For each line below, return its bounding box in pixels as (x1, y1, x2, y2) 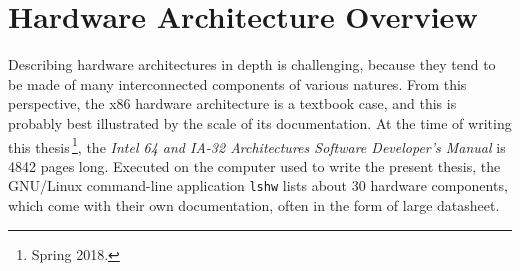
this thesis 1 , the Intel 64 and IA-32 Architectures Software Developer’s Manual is (8, 133, 506, 157)
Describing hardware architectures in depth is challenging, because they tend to (8, 54, 496, 75)
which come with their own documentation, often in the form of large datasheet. (8, 195, 500, 215)
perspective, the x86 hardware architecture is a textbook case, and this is (8, 93, 457, 114)
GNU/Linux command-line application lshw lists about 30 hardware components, (8, 175, 508, 196)
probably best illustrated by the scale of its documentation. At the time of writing (8, 112, 512, 133)
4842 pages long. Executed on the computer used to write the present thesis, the (8, 155, 501, 176)
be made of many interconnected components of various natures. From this (8, 73, 467, 94)
